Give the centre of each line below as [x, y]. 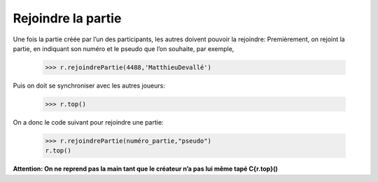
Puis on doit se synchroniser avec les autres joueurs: [89, 85]
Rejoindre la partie [67, 18]
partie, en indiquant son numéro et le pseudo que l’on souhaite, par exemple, [124, 48]
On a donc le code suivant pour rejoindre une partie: [88, 122]
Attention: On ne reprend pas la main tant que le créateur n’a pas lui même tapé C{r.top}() [145, 169]
